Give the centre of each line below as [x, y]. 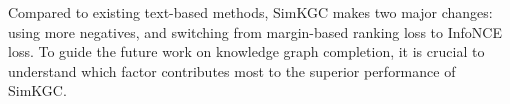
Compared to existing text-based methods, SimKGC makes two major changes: [250, 12]
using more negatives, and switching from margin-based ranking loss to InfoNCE [255, 31]
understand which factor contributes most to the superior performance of [232, 70]
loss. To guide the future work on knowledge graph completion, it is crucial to [246, 51]
